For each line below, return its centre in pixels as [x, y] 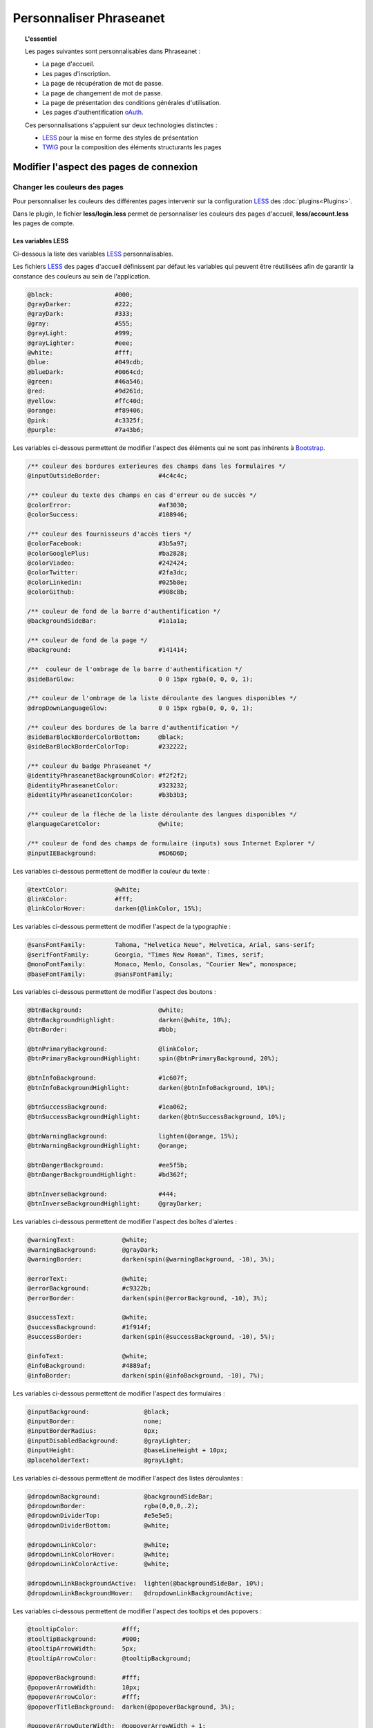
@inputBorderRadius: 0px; [93, 1431]
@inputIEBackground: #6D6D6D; [107, 853]
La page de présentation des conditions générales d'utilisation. [132, 102]
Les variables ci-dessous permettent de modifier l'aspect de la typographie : [122, 927]
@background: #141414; [107, 650]
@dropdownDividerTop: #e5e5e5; [100, 1516]
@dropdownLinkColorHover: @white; [98, 1554]
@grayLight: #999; [80, 333]
